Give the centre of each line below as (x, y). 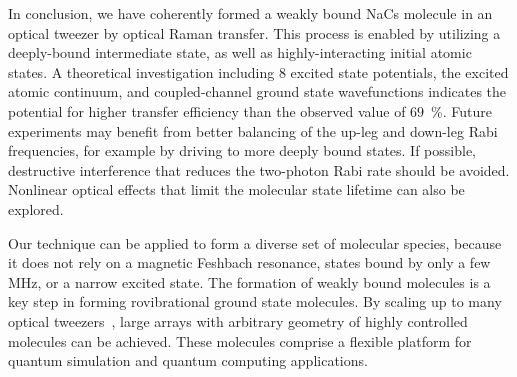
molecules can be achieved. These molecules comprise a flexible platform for (240, 340)
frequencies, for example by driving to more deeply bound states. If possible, (242, 150)
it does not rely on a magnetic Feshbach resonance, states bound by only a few (249, 262)
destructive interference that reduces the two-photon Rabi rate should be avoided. (259, 169)
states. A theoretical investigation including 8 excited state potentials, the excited (258, 71)
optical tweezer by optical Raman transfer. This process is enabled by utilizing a (254, 32)
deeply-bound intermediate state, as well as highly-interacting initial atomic (240, 52)
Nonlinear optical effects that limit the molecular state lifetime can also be (236, 189)
